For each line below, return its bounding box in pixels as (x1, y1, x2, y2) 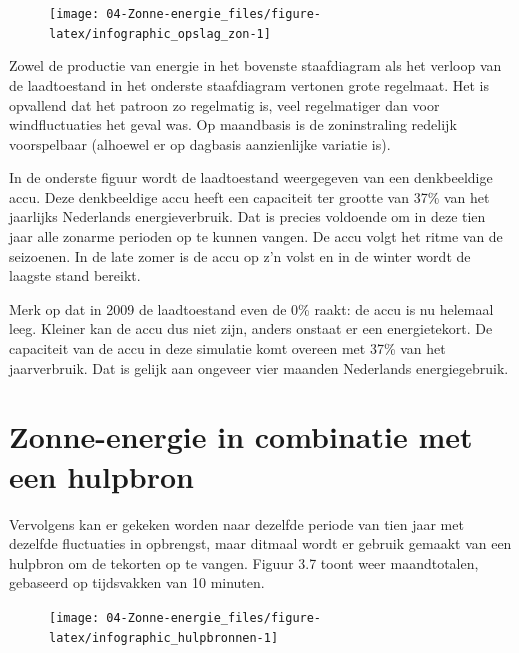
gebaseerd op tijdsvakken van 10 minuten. (9, 572, 265, 593)
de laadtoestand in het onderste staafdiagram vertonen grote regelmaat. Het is (9, 74, 489, 95)
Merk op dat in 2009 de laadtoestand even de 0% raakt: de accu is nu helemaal (9, 298, 494, 319)
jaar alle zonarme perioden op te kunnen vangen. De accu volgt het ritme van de (9, 226, 503, 247)
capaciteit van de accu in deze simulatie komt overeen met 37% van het (9, 338, 446, 359)
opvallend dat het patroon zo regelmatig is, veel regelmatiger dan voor (9, 94, 440, 115)
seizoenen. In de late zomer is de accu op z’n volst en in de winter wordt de (9, 245, 471, 266)
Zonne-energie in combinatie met (9, 416, 473, 457)
